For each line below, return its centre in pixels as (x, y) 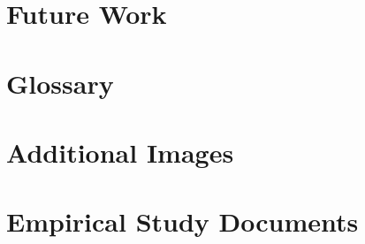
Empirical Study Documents (182, 221)
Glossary (60, 83)
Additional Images (120, 152)
